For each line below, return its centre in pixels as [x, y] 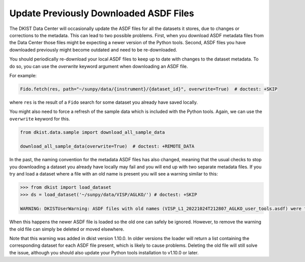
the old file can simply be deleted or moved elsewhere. [67, 229]
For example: [23, 75]
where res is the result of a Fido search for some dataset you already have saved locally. [104, 102]
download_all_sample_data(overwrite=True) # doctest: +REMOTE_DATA [107, 147]
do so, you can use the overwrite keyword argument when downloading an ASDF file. [99, 66]
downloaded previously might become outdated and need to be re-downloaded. [93, 50]
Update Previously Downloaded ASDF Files [102, 13]
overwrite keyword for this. [40, 119]
